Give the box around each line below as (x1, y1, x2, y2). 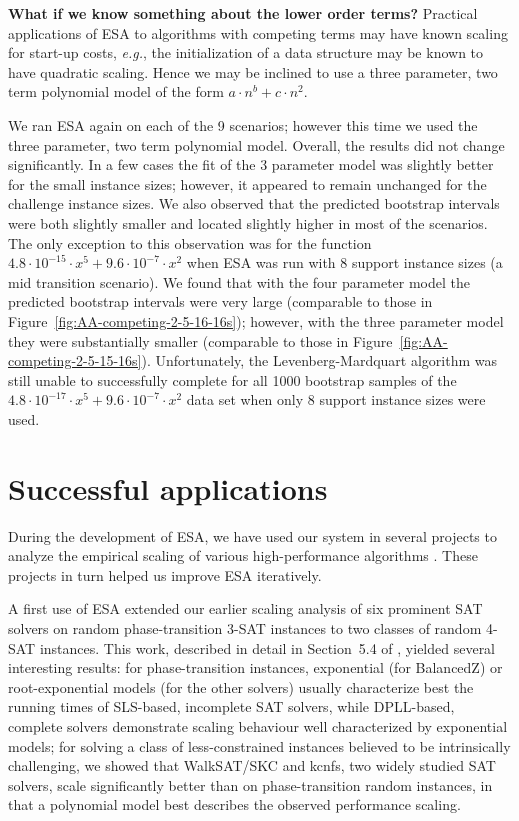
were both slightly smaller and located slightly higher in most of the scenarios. (8, 212, 488, 233)
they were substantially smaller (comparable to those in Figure (8, 330, 393, 351)
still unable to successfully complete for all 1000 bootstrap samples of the (8, 369, 457, 390)
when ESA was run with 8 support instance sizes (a (186, 252, 503, 273)
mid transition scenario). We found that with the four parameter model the (8, 271, 470, 292)
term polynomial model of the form (8, 81, 224, 102)
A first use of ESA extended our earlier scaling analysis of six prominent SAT (8, 598, 483, 619)
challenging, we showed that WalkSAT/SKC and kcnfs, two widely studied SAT (8, 755, 496, 776)
